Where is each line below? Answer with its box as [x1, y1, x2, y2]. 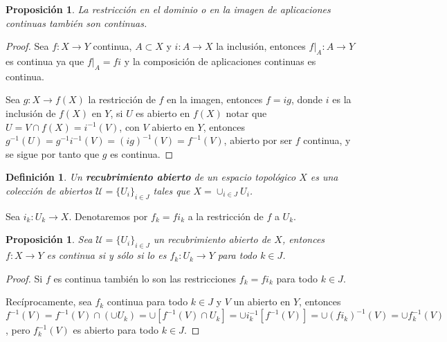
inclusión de [6, 105, 56, 120]
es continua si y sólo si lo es [46, 248, 167, 262]
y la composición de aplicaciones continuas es [124, 53, 316, 68]
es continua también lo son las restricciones [53, 271, 237, 285]
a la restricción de [188, 208, 264, 223]
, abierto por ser [223, 133, 293, 147]
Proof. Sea [6, 39, 49, 53]
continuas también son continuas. [6, 15, 147, 30]
